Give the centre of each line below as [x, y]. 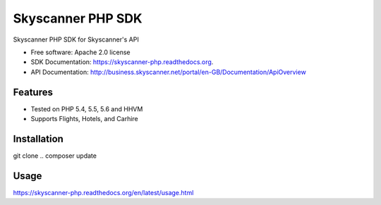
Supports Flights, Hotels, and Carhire [85, 119]
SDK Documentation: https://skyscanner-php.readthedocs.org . [122, 62]
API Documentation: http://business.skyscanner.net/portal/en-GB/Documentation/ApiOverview [168, 72]
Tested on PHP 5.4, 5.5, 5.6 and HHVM [87, 108]
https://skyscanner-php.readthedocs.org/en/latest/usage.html [103, 192]
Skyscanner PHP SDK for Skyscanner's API [76, 39]
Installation [38, 138]
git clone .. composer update [55, 156]
